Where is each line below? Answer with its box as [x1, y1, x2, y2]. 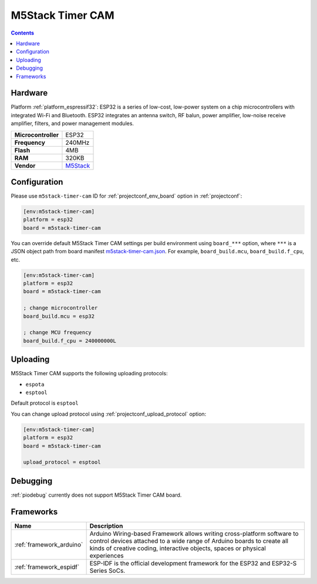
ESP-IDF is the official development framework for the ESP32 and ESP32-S [89, 559, 297, 567]
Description [89, 522, 123, 530]
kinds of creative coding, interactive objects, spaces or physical [89, 544, 267, 552]
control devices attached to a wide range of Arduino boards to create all [89, 537, 289, 545]
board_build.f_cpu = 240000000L [23, 337, 117, 344]
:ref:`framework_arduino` [14, 540, 83, 548]
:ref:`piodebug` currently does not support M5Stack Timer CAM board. [11, 491, 182, 498]
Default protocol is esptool [11, 399, 79, 407]
